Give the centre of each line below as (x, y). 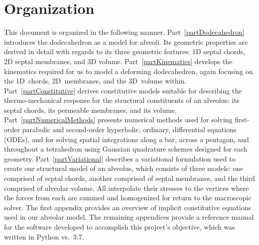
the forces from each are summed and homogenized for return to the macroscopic (128, 198)
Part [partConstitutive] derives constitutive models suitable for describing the (123, 90)
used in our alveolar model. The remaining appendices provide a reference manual (129, 217)
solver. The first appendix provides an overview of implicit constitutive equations (128, 207)
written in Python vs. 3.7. (44, 236)
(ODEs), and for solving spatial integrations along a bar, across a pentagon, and (127, 139)
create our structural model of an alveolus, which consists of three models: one (124, 168)
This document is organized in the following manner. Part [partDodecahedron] (124, 32)
